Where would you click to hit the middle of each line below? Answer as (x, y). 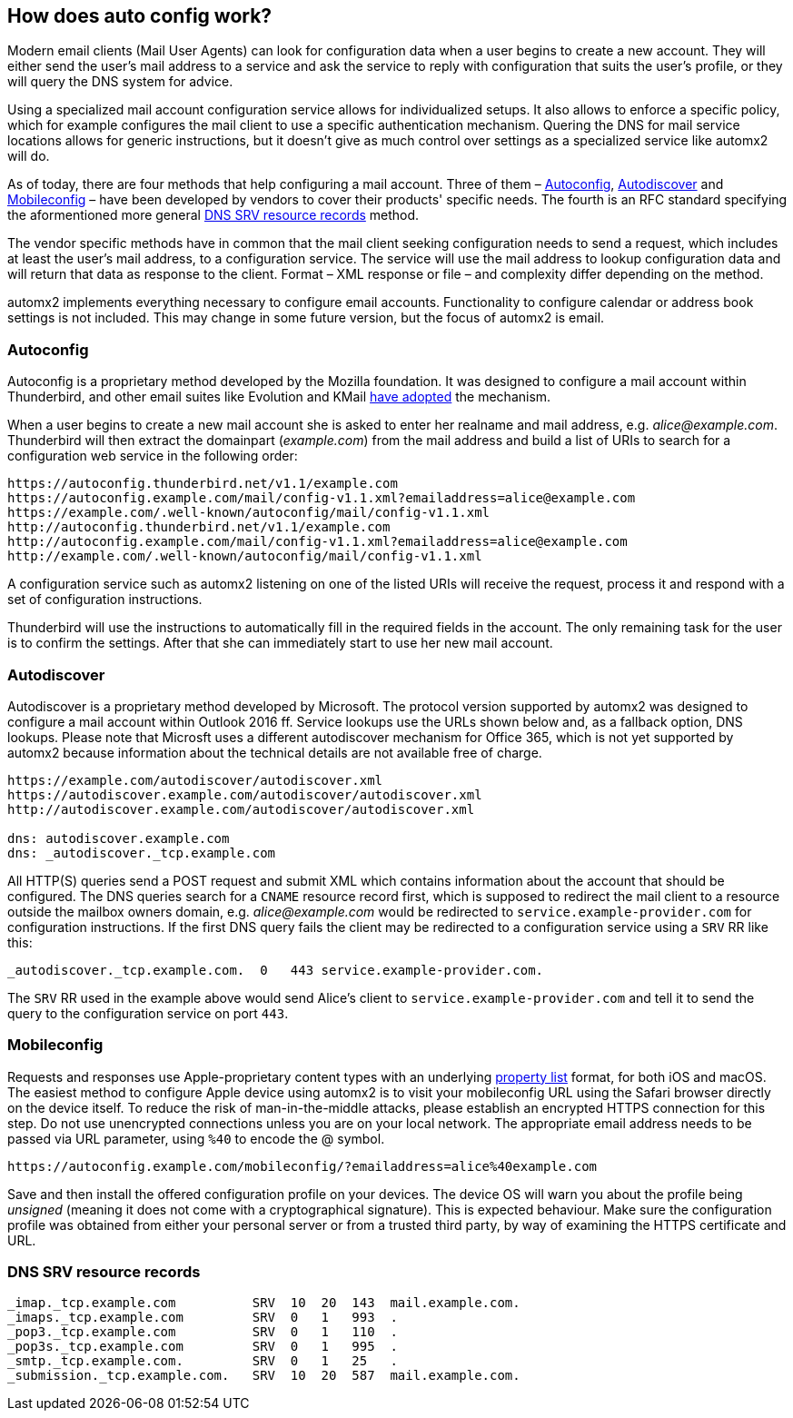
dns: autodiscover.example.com (119, 838)
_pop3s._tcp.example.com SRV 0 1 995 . (203, 1347)
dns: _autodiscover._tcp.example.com (142, 853)
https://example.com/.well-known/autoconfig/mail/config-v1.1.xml (249, 513)
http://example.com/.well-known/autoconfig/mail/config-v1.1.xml (245, 556)
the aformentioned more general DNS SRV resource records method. (213, 215)
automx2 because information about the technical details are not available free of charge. (275, 752)
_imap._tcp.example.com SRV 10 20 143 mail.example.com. (264, 1303)
